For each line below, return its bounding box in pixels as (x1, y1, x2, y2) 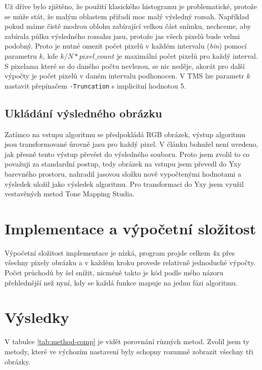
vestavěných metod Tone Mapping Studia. (5, 188, 135, 199)
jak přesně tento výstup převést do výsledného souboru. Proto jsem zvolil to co (5, 148, 250, 159)
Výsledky (5, 307, 69, 327)
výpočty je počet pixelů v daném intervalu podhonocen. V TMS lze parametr (5, 70, 244, 81)
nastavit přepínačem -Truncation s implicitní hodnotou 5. (5, 80, 186, 91)
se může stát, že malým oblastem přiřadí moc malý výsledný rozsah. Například (5, 11, 249, 21)
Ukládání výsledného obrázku (5, 105, 162, 120)
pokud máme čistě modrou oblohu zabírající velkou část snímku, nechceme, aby (5, 21, 251, 31)
